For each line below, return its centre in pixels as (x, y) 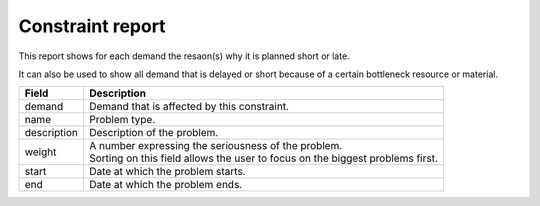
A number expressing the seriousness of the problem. (215, 146)
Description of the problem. (153, 133)
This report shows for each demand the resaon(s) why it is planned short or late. (184, 56)
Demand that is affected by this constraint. (189, 107)
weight (40, 152)
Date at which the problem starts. (167, 172)
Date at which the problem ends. (165, 185)
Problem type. (122, 120)
